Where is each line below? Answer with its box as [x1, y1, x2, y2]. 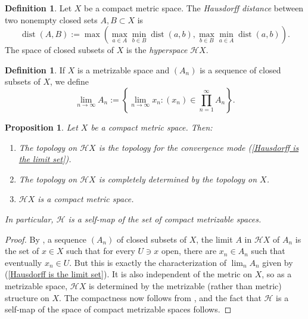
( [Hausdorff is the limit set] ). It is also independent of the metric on [5, 268, 253, 280]
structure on [5, 291, 49, 303]
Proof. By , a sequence [5, 233, 87, 245]
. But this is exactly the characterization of [69, 256, 226, 268]
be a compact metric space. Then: [91, 120, 213, 133]
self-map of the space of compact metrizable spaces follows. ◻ [5, 303, 232, 315]
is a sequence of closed [200, 63, 281, 76]
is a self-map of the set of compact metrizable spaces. [68, 212, 262, 225]
